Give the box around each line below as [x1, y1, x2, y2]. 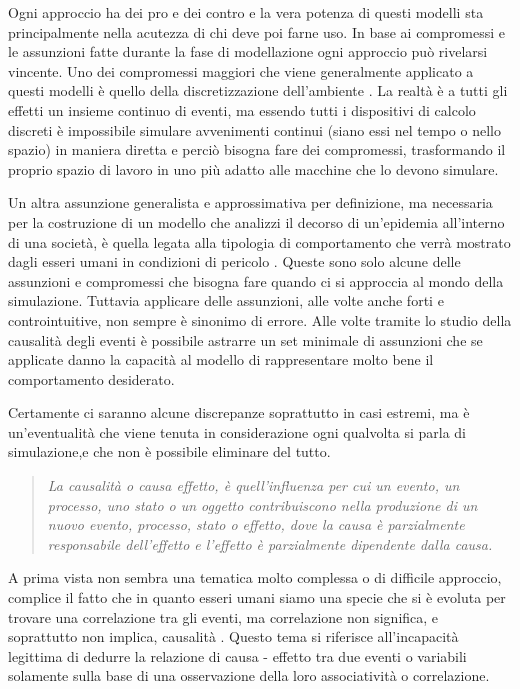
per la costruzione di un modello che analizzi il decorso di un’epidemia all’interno [8, 211, 505, 232]
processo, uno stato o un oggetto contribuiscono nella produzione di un [47, 494, 478, 515]
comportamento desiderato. [8, 368, 175, 389]
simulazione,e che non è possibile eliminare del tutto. [8, 441, 331, 462]
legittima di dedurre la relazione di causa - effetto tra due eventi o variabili [8, 645, 467, 666]
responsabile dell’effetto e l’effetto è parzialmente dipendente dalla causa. [47, 533, 493, 554]
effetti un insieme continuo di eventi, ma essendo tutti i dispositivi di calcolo [8, 99, 476, 120]
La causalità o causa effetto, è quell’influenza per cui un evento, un [47, 475, 460, 496]
